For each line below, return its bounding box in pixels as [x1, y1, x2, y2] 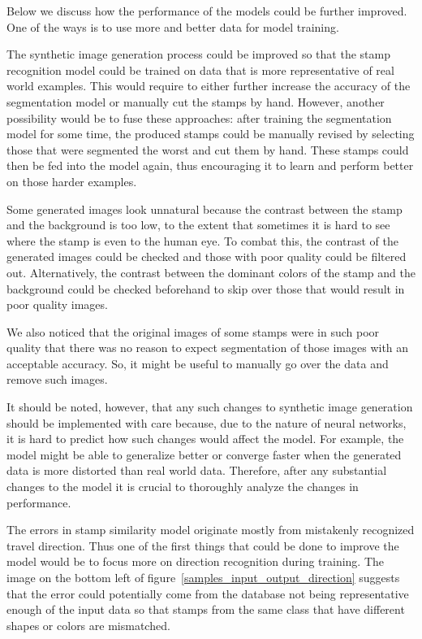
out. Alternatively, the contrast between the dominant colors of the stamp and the [6, 263, 416, 280]
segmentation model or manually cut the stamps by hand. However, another [6, 93, 385, 110]
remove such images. [6, 371, 108, 388]
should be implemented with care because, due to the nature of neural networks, [6, 414, 407, 431]
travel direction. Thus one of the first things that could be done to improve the [6, 537, 399, 554]
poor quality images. [6, 296, 108, 313]
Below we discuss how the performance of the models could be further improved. [6, 2, 407, 19]
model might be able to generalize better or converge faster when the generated [6, 446, 402, 463]
